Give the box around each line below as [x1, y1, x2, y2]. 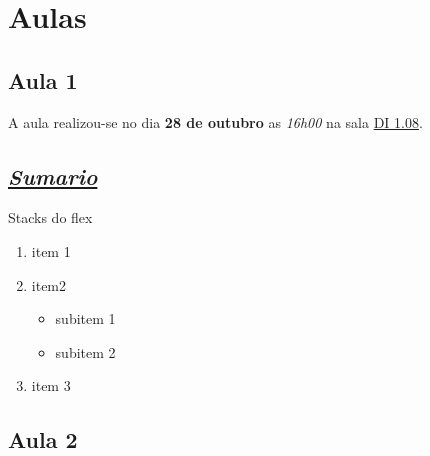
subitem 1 [55, 308, 116, 329]
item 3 [31, 375, 71, 396]
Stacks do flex [8, 207, 93, 228]
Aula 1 [8, 64, 78, 95]
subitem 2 [55, 341, 116, 362]
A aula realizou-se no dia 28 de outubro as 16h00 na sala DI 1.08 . [8, 111, 423, 132]
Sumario [8, 160, 98, 191]
